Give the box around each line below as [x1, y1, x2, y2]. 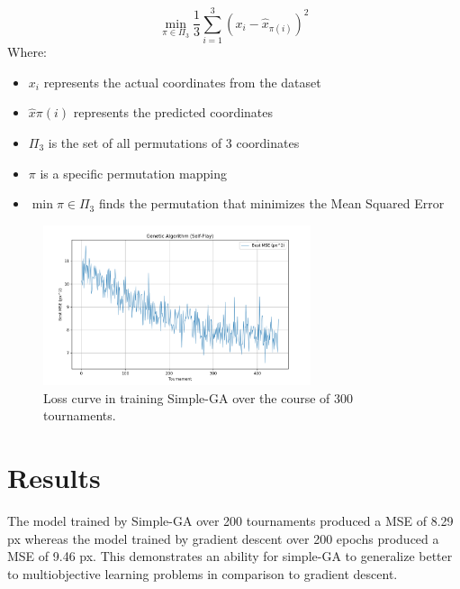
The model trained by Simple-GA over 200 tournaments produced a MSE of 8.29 [7, 511, 454, 529]
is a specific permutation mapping [40, 163, 227, 182]
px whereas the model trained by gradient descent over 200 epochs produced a [7, 529, 439, 548]
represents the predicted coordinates [73, 103, 274, 122]
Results [7, 459, 101, 496]
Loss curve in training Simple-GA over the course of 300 [43, 388, 354, 407]
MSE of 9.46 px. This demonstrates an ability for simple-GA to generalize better [7, 547, 453, 566]
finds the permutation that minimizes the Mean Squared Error [98, 194, 445, 213]
